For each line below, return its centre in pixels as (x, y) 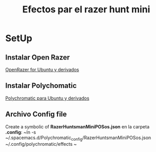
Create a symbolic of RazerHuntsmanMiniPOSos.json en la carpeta (77, 126)
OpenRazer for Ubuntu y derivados (42, 70)
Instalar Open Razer (38, 57)
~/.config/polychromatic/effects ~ (41, 144)
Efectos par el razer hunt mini (86, 9)
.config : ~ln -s (21, 132)
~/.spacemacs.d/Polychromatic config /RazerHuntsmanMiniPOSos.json (78, 138)
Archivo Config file (36, 114)
